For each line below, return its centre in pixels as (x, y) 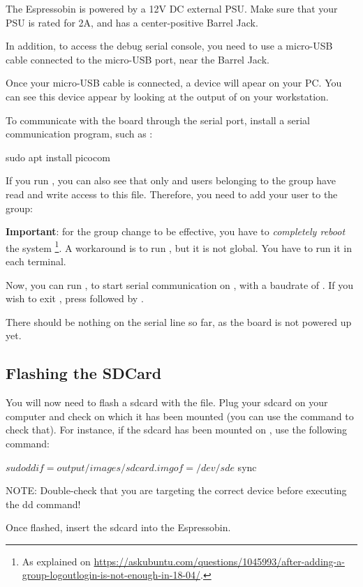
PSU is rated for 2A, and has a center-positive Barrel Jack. (132, 22)
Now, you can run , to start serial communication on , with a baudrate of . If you (180, 284)
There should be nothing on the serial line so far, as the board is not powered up (179, 321)
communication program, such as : (79, 134)
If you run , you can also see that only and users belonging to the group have (171, 180)
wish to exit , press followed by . (75, 298)
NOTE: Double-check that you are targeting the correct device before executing (176, 490)
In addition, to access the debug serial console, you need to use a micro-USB (169, 46)
